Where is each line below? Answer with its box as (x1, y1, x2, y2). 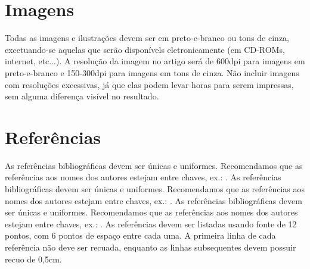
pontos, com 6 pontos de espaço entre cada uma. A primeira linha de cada (5, 229, 276, 242)
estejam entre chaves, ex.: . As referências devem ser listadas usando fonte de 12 (5, 217, 297, 230)
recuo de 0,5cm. (5, 252, 62, 265)
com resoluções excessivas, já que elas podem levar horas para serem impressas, (5, 78, 294, 90)
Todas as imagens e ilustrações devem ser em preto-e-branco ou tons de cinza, (5, 32, 289, 44)
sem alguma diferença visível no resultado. (5, 90, 159, 102)
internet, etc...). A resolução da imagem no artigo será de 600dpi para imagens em (5, 55, 305, 67)
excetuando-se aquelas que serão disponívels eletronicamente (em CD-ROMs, (5, 43, 285, 55)
